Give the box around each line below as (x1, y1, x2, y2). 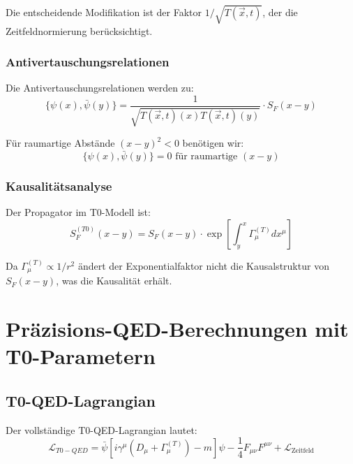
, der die (262, 4, 298, 19)
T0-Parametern (6, 342, 156, 370)
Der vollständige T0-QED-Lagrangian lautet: (6, 422, 197, 437)
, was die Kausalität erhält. (56, 273, 172, 288)
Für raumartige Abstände (6, 136, 115, 150)
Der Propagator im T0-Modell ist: (6, 205, 151, 219)
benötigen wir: (182, 136, 244, 150)
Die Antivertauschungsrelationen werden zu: (6, 80, 194, 95)
